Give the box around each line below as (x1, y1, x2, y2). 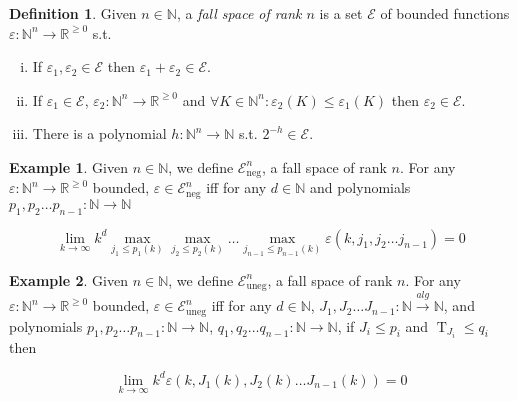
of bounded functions (380, 3, 510, 23)
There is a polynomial (32, 123, 167, 144)
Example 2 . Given (9, 269, 128, 290)
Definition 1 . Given (9, 3, 137, 23)
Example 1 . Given (9, 156, 128, 177)
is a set (319, 3, 363, 23)
